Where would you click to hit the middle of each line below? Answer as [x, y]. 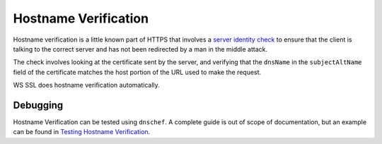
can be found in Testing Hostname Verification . [82, 132]
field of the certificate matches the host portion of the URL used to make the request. [137, 72]
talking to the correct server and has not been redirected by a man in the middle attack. [140, 49]
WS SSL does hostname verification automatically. [87, 85]
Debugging [38, 105]
